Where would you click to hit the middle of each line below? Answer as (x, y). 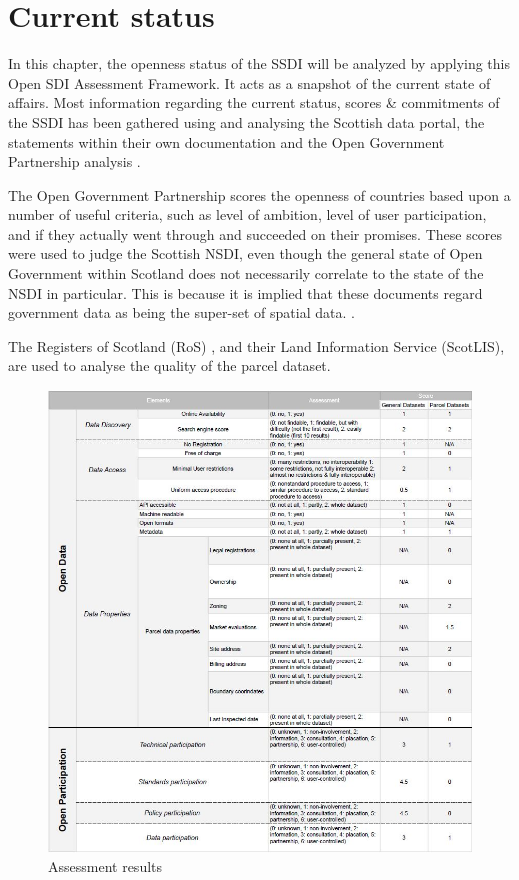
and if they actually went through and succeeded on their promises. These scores (255, 233)
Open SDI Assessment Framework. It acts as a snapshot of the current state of (249, 82)
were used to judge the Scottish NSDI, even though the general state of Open (245, 253)
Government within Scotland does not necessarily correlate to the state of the (246, 273)
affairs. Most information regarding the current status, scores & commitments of (254, 102)
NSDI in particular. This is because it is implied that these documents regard (245, 292)
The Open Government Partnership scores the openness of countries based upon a (259, 194)
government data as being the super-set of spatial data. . (181, 312)
